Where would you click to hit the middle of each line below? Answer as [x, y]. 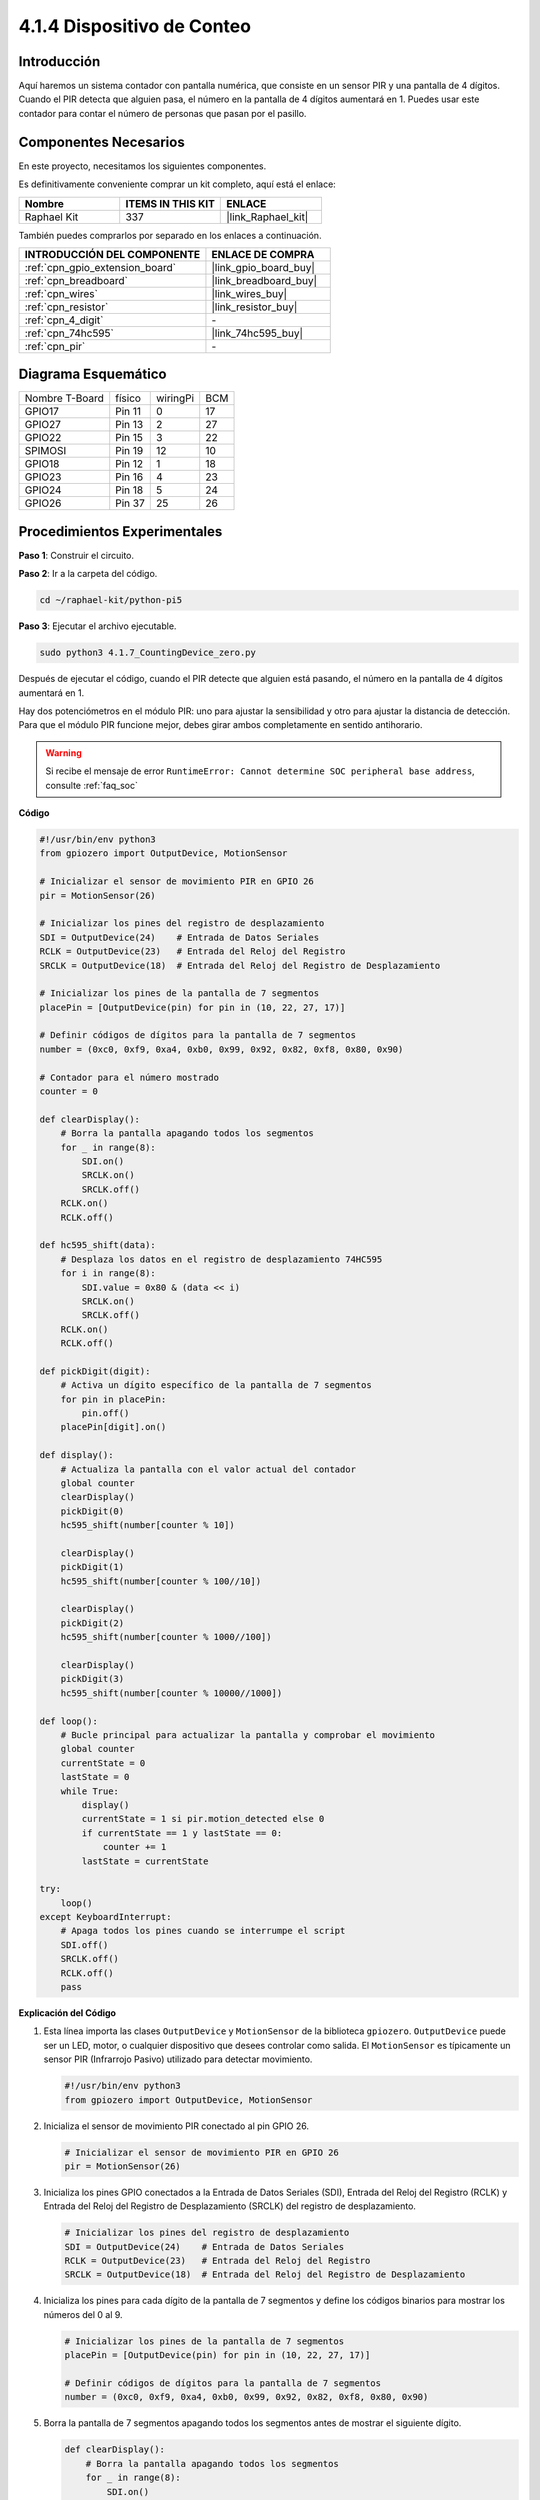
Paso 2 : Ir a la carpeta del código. [88, 574]
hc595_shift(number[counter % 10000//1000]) [171, 1693]
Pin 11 [128, 412]
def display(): [76, 1455]
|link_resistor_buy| [254, 307]
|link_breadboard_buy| [264, 280]
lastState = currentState [145, 1861]
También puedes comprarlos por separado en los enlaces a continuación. [170, 235]
